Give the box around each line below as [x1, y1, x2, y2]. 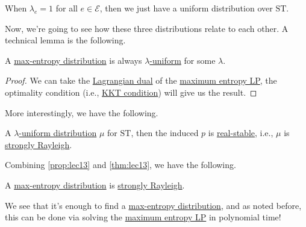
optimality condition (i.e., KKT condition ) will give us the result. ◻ [5, 86, 257, 98]
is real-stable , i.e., [208, 126, 273, 139]
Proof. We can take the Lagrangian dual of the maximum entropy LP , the [5, 74, 277, 87]
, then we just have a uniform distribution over [99, 2, 273, 14]
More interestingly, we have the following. [5, 106, 158, 119]
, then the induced [131, 126, 199, 139]
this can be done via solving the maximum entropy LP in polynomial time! [5, 211, 281, 223]
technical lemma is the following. [5, 34, 126, 46]
